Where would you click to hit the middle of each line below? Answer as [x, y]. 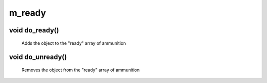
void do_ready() [34, 30]
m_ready [28, 13]
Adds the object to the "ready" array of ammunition [74, 43]
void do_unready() [38, 57]
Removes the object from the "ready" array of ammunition [81, 70]
